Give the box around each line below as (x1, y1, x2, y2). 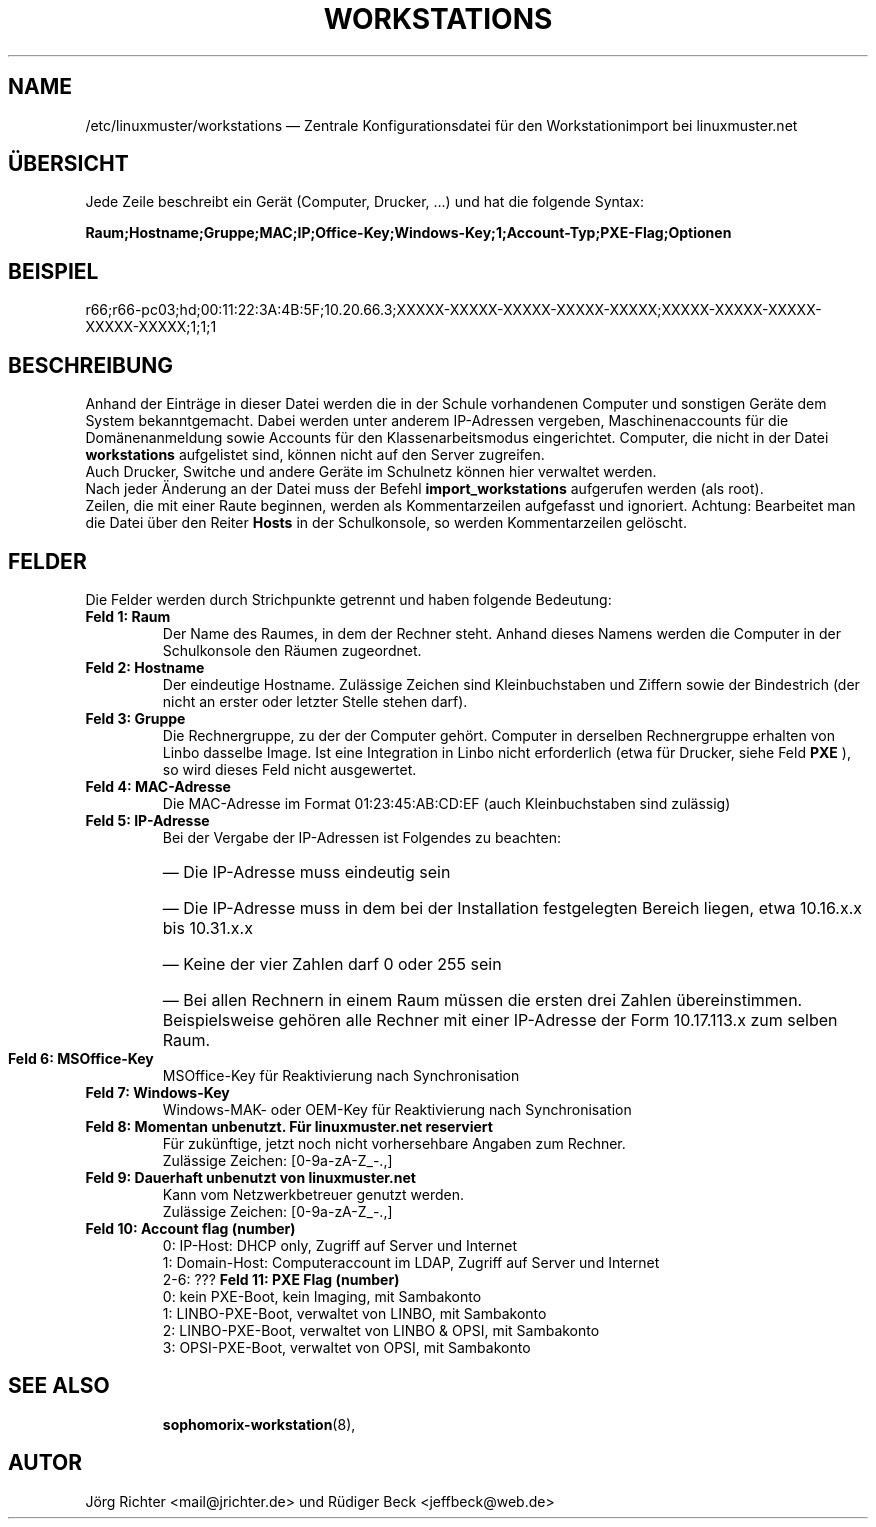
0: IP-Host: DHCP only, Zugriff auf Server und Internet (162, 1236, 518, 1254)
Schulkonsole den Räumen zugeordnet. (162, 641, 422, 659)
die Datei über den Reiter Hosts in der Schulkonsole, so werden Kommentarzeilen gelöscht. (85, 514, 687, 532)
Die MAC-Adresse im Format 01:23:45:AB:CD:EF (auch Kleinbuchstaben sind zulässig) (162, 794, 731, 812)
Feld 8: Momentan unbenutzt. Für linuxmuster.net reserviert (85, 1117, 493, 1135)
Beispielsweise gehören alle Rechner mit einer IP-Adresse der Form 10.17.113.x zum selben (162, 1009, 838, 1030)
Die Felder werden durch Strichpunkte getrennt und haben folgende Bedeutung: (85, 590, 612, 608)
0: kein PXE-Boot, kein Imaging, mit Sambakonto (162, 1287, 482, 1305)
